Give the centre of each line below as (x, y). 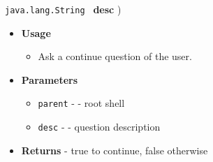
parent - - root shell (81, 103)
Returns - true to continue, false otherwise (115, 150)
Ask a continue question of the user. (115, 56)
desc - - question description (99, 127)
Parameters (50, 79)
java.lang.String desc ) (63, 9)
